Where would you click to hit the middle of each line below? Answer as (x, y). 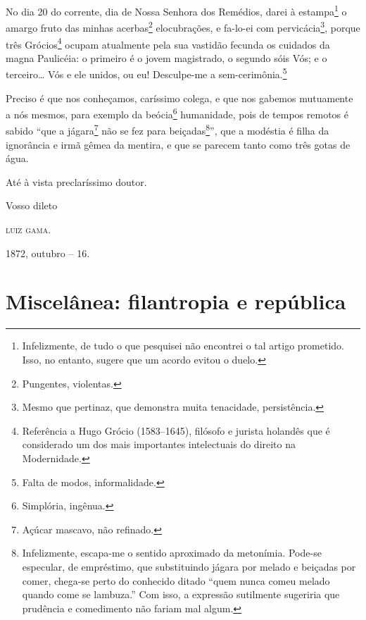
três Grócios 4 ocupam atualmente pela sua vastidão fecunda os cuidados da (168, 43)
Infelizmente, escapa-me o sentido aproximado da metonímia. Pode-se (172, 553)
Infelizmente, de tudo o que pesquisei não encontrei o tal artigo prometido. (183, 346)
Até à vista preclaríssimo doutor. (76, 181)
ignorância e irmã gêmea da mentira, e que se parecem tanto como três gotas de (178, 144)
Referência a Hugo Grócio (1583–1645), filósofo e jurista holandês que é (176, 430)
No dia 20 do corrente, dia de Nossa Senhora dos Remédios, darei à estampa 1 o (176, 10)
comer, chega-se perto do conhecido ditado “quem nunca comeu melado (176, 580)
